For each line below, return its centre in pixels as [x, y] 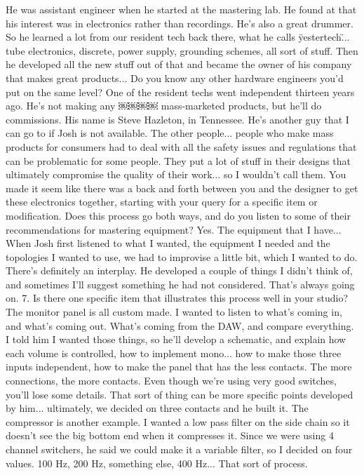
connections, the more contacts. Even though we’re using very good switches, [171, 381]
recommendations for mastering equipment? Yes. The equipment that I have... [174, 229]
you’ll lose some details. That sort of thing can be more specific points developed [180, 394]
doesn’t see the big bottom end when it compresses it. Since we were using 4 [170, 435]
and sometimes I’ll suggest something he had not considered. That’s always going [180, 284]
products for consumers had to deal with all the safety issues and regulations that [181, 146]
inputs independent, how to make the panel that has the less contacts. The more [179, 367]
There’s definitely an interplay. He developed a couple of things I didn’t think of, [179, 270]
